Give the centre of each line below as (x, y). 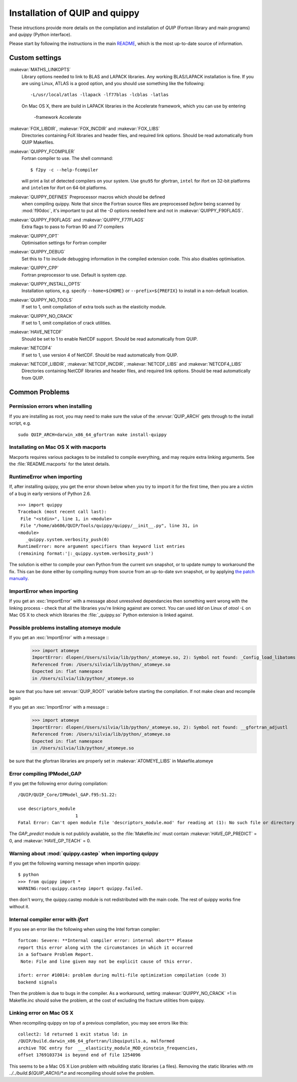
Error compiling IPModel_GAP (45, 774)
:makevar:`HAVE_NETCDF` (36, 332)
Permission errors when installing (50, 406)
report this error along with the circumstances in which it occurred (105, 947)
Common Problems (39, 392)
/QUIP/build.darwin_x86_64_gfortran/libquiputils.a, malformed (96, 1041)
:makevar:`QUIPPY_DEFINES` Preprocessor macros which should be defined (87, 197)
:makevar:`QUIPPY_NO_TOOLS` (41, 300)
